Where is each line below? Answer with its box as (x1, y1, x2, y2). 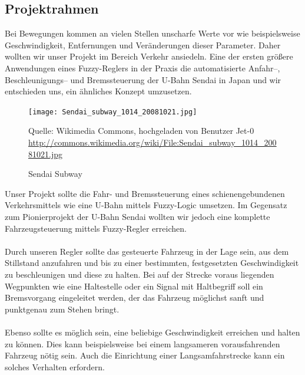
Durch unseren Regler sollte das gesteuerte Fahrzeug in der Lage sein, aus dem (5, 245, 289, 257)
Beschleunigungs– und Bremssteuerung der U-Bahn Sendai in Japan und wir (5, 73, 281, 85)
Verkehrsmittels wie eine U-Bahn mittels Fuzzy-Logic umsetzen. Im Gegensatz (5, 199, 287, 211)
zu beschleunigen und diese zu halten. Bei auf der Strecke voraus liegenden (5, 268, 274, 280)
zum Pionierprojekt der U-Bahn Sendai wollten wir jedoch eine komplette (5, 210, 270, 222)
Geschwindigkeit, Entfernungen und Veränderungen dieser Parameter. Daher (5, 38, 281, 51)
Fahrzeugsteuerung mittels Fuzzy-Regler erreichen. (5, 222, 187, 234)
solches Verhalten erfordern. (5, 360, 105, 373)
